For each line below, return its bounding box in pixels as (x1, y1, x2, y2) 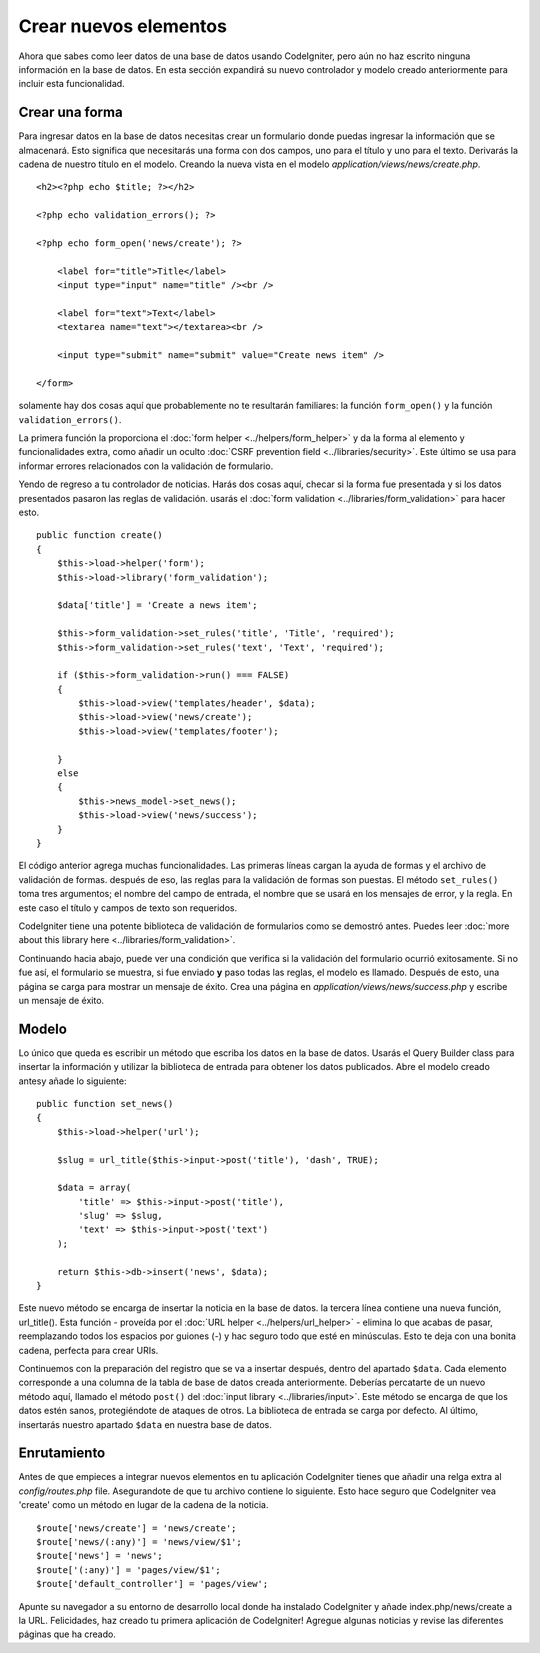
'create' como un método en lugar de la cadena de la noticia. (18, 1499, 269, 1511)
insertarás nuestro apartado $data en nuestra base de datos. (18, 1418, 272, 1430)
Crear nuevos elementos (18, 15, 227, 37)
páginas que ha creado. (18, 1628, 117, 1640)
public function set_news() (36, 1098, 174, 1109)
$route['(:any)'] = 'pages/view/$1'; (36, 1564, 222, 1575)
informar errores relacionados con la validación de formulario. (18, 460, 274, 472)
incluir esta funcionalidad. (18, 78, 125, 90)
